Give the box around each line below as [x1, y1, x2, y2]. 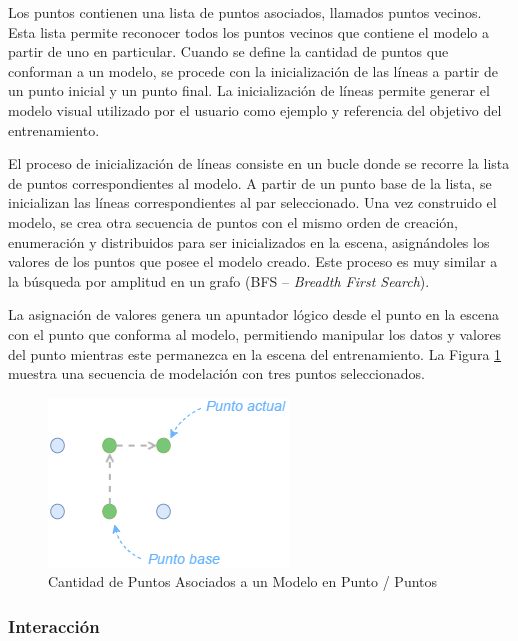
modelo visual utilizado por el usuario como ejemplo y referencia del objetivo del [8, 99, 502, 120]
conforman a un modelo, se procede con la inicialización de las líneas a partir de [8, 60, 498, 81]
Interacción [8, 613, 100, 638]
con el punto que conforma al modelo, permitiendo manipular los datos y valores [8, 323, 502, 344]
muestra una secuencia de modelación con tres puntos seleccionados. [8, 363, 425, 384]
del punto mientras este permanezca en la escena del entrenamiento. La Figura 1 [8, 343, 502, 364]
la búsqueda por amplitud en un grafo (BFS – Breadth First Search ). [8, 270, 430, 291]
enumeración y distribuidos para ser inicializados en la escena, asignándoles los [8, 231, 490, 252]
